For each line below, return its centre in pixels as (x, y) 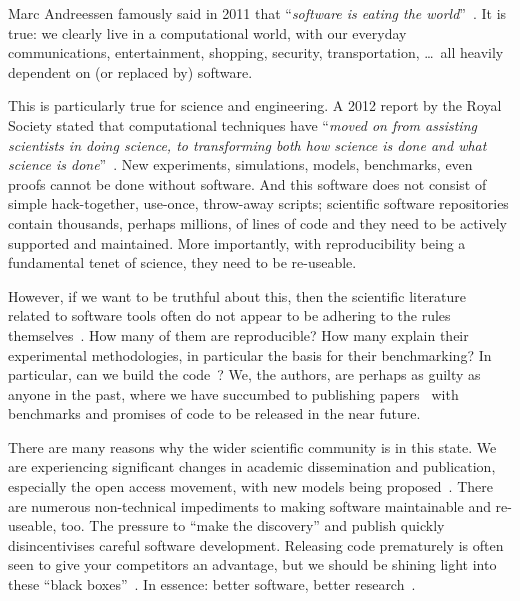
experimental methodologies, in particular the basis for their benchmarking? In (250, 354)
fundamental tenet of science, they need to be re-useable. (182, 262)
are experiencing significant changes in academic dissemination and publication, (252, 466)
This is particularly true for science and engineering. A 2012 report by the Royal (255, 105)
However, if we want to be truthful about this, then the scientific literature (237, 295)
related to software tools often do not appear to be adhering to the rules (229, 315)
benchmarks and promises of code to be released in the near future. (214, 413)
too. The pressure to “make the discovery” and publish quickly (252, 525)
